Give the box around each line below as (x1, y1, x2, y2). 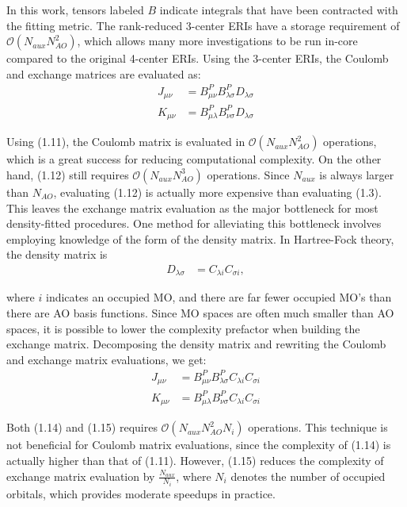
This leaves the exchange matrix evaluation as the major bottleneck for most (6, 199, 378, 216)
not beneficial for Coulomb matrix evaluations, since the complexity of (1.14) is (6, 436, 391, 453)
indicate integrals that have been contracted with (159, 2, 398, 17)
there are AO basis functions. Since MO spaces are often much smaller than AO (6, 304, 394, 321)
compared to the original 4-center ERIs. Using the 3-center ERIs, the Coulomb (6, 50, 389, 67)
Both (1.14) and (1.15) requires (6, 419, 158, 436)
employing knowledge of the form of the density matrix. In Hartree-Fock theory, (6, 230, 394, 247)
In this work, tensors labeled (6, 2, 144, 17)
